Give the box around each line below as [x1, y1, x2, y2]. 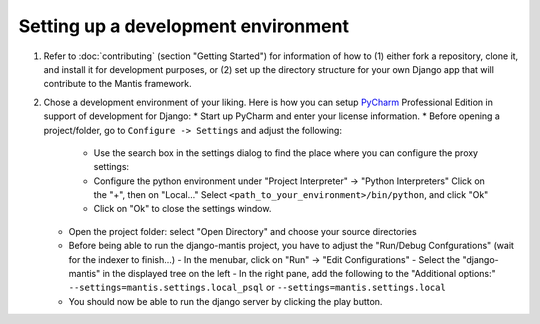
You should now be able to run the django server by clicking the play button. [68, 295, 383, 307]
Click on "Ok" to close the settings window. [93, 203, 272, 215]
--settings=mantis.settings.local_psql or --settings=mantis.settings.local [68, 281, 447, 294]
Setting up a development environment [18, 15, 350, 37]
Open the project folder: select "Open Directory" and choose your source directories [68, 225, 417, 237]
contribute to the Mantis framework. [43, 78, 192, 90]
